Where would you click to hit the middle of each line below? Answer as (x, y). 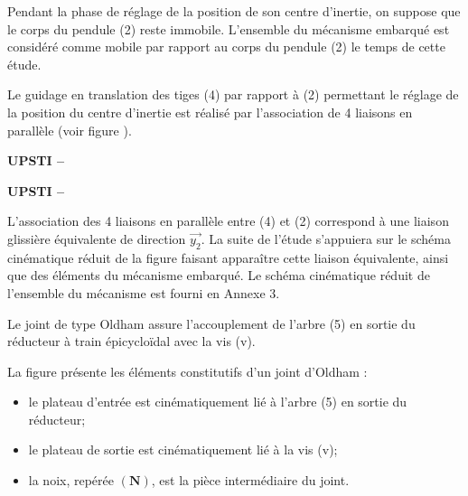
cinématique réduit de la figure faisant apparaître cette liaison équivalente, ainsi (228, 257)
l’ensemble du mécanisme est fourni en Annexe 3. (144, 292)
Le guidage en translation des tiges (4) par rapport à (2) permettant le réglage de (233, 94)
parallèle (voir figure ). (70, 130)
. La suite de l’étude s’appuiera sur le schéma (326, 238)
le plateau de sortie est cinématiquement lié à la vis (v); (183, 449)
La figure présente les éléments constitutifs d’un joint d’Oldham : (187, 371)
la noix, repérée (71, 480)
